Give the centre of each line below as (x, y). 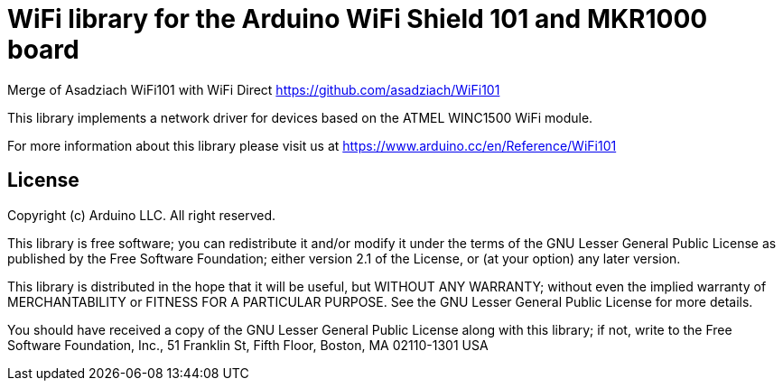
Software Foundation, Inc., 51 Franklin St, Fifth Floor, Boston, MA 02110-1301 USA (248, 345)
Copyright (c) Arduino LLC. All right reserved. (142, 215)
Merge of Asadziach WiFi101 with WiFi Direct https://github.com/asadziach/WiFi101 (254, 89)
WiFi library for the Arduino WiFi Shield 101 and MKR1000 (358, 19)
